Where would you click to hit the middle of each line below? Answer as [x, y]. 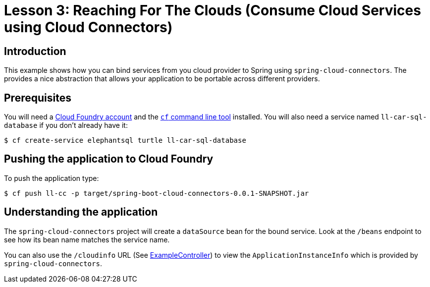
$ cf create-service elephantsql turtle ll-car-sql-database [125, 141]
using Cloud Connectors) [88, 27]
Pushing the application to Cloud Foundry [109, 159]
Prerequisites [38, 98]
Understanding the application [81, 212]
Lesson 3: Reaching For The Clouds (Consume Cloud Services [213, 10]
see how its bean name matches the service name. [87, 239]
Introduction [35, 51]
